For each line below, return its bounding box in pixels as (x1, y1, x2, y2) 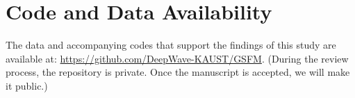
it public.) (6, 78, 48, 92)
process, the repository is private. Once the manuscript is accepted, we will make (6, 65, 350, 79)
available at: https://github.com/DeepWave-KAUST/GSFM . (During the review (6, 51, 349, 65)
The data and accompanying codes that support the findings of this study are (6, 38, 336, 52)
